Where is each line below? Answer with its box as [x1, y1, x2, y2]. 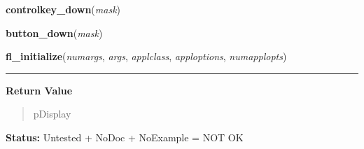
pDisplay [33, 106, 71, 121]
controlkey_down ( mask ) [6, 2, 121, 16]
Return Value [6, 83, 73, 97]
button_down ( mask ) [6, 25, 103, 40]
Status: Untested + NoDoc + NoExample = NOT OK [6, 129, 244, 144]
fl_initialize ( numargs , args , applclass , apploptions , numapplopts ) [6, 49, 287, 64]
